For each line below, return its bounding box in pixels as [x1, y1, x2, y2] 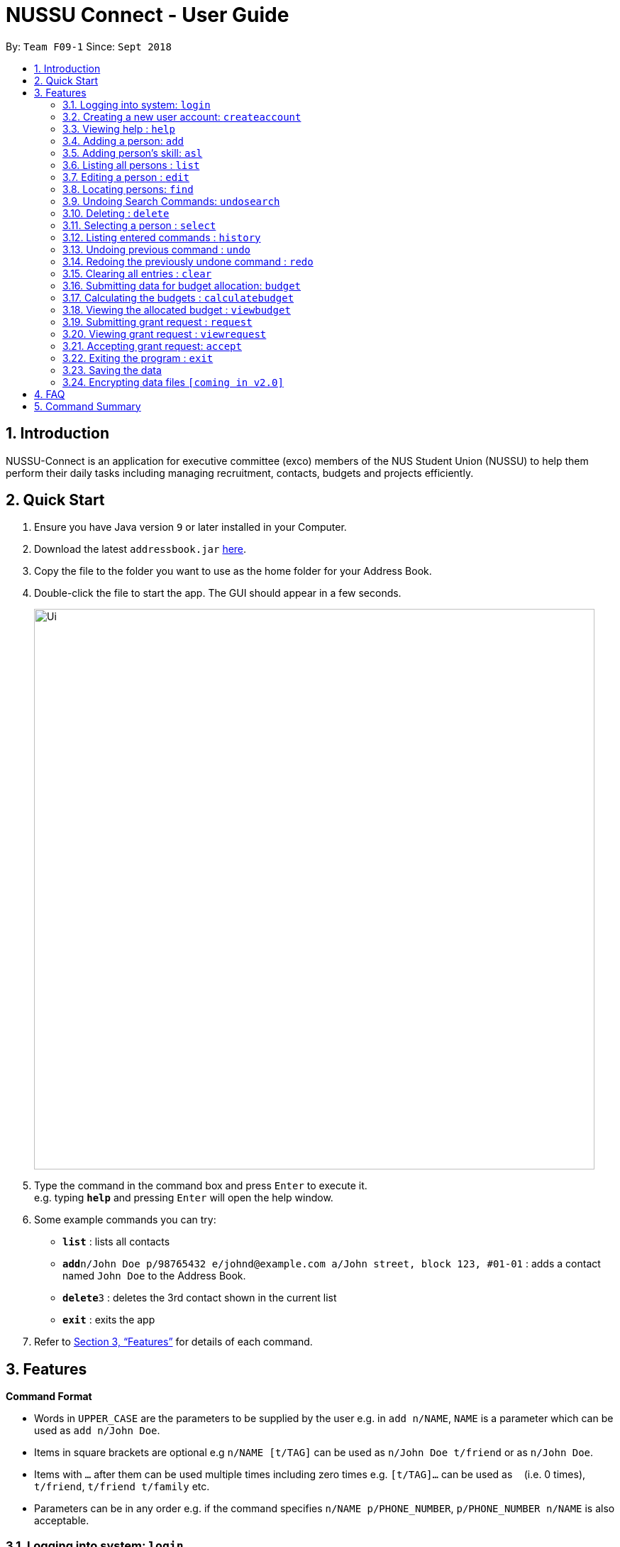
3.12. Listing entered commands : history [62, 231, 261, 243]
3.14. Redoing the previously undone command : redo [62, 255, 314, 268]
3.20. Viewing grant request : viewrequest [62, 327, 267, 340]
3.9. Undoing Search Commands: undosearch [62, 194, 280, 207]
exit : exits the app [62, 1314, 155, 1326]
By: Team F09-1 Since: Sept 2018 [6, 40, 172, 53]
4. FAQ [34, 387, 65, 400]
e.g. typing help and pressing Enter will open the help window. [34, 1191, 333, 1204]
